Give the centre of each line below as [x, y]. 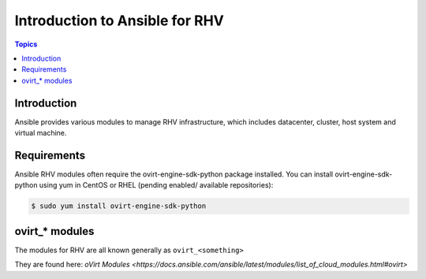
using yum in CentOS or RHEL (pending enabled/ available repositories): [156, 185]
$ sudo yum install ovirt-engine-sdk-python [119, 206]
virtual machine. [41, 133]
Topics [26, 44]
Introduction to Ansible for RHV [119, 20]
